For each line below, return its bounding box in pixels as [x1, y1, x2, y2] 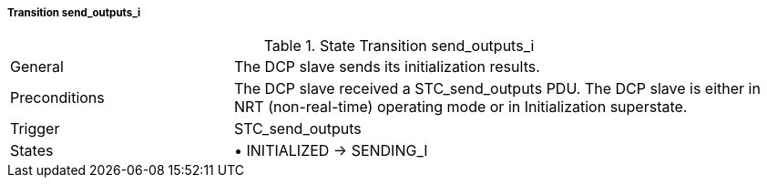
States [10, 141, 54, 160]
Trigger [10, 119, 60, 139]
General [10, 57, 64, 77]
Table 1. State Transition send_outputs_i [263, 36, 535, 56]
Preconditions [10, 88, 105, 108]
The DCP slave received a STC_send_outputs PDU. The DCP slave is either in [233, 79, 761, 98]
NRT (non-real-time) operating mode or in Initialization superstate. [233, 98, 688, 117]
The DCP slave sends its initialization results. [233, 57, 540, 77]
